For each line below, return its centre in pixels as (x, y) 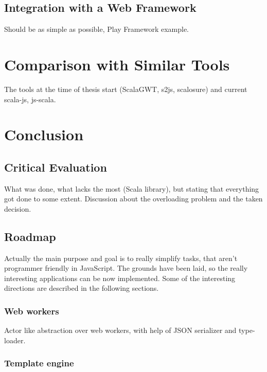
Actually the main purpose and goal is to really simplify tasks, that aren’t (121, 258)
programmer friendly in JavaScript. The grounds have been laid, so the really (126, 268)
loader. (15, 340)
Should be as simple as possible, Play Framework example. (97, 29)
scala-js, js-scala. (30, 99)
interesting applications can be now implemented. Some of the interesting (120, 278)
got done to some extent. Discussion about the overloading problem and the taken (133, 199)
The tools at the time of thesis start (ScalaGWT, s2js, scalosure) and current (126, 89)
